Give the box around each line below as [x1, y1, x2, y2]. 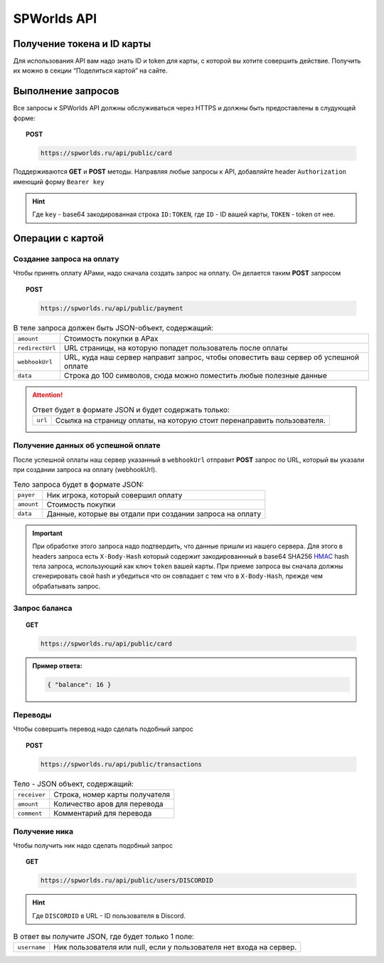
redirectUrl [17, 344, 56, 352]
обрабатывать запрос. [32, 582, 101, 590]
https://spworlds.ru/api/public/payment [40, 304, 183, 312]
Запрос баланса [13, 603, 73, 613]
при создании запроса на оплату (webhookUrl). [13, 465, 157, 474]
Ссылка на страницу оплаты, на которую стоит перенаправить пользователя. [55, 415, 326, 425]
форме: [13, 114, 36, 122]
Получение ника [13, 826, 74, 836]
